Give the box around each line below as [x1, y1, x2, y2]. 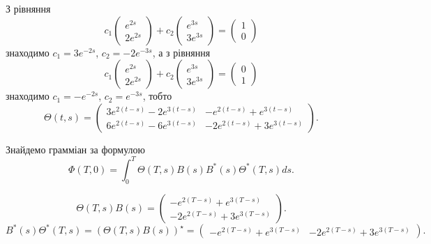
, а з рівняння [152, 45, 211, 59]
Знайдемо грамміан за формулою [6, 142, 145, 156]
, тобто [142, 89, 172, 103]
